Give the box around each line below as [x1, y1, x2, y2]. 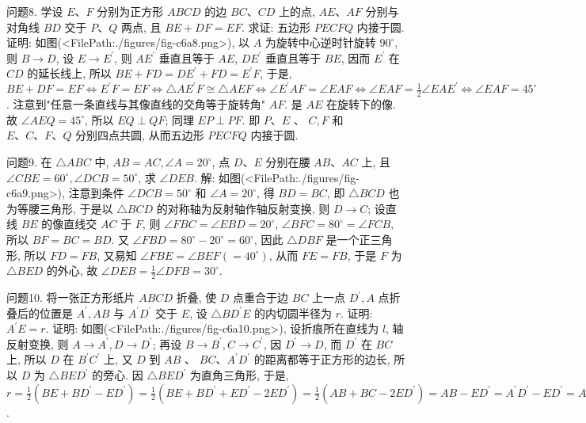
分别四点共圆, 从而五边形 [75, 127, 204, 143]
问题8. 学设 [6, 3, 63, 19]
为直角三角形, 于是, [190, 367, 289, 383]
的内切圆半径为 [253, 304, 332, 321]
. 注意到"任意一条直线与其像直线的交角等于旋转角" [6, 96, 266, 112]
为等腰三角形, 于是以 [6, 200, 113, 216]
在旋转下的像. [325, 96, 396, 112]
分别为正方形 [97, 3, 164, 19]
